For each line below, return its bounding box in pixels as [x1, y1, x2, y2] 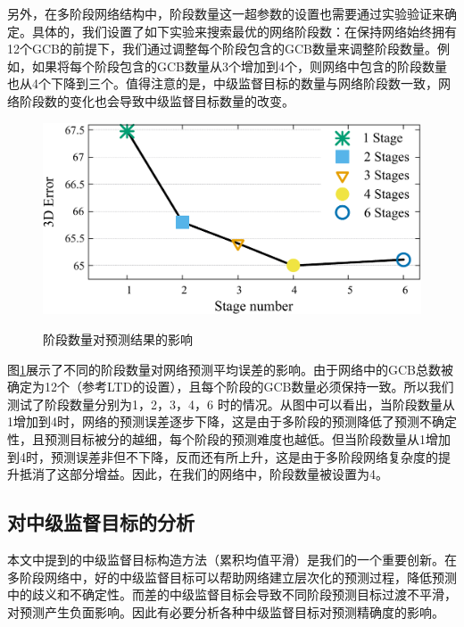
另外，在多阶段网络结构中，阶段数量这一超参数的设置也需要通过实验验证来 [7, 4, 444, 22]
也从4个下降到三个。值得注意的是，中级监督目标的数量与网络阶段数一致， [7, 74, 438, 93]
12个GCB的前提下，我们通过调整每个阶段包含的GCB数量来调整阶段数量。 [7, 39, 438, 58]
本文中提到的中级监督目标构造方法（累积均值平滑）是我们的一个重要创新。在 [7, 550, 457, 568]
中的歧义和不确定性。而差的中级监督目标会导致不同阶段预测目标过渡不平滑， [7, 585, 457, 604]
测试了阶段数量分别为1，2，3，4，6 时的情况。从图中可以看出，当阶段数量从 [7, 394, 455, 413]
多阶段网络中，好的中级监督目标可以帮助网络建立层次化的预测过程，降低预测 [7, 567, 457, 586]
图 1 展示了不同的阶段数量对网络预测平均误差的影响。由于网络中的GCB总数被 [7, 359, 454, 378]
